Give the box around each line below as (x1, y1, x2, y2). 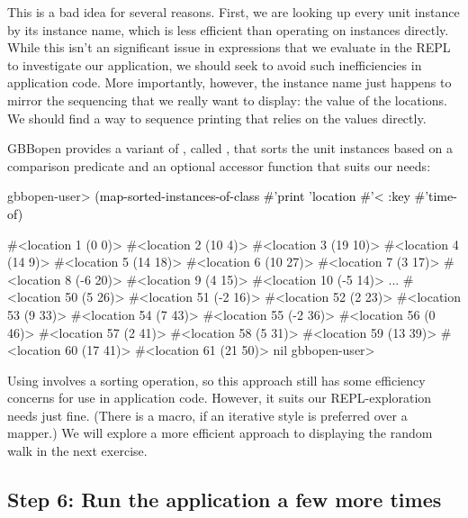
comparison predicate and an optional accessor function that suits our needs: (7, 156, 431, 175)
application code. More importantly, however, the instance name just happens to (7, 73, 452, 92)
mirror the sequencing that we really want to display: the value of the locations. (7, 90, 447, 109)
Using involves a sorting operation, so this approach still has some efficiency (7, 370, 426, 389)
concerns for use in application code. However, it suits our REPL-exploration (7, 388, 432, 407)
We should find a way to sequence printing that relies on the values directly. (7, 108, 427, 127)
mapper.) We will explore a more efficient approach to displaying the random (7, 423, 433, 442)
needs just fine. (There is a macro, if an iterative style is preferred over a (7, 405, 408, 424)
